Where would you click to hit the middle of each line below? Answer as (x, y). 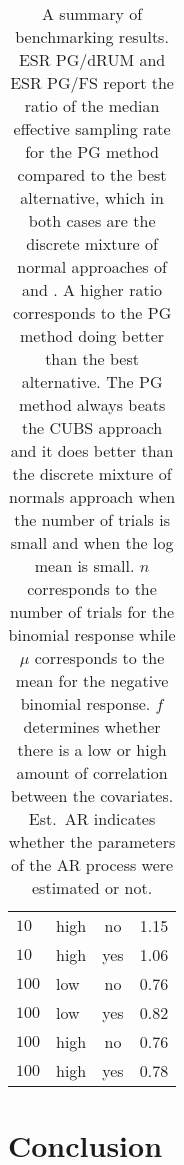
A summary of (92, 13)
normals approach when (92, 496)
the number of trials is (92, 519)
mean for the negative (92, 680)
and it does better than (92, 450)
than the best (92, 358)
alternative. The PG (92, 381)
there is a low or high (92, 749)
